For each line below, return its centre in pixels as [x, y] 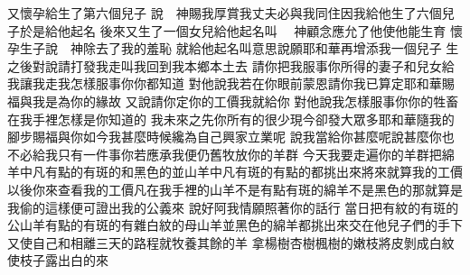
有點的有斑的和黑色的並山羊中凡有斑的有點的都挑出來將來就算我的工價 [254, 172]
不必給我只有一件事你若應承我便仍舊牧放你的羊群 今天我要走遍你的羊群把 [225, 154]
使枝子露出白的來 [58, 260]
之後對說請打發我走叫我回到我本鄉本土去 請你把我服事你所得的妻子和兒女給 [231, 65]
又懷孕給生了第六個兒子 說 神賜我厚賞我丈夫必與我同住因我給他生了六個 [225, 13]
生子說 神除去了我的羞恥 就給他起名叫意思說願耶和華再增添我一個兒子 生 [239, 48]
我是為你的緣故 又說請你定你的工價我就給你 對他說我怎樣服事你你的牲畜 [245, 101]
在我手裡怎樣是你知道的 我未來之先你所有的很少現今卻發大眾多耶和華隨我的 [231, 119]
